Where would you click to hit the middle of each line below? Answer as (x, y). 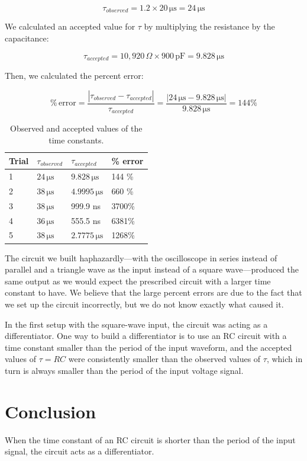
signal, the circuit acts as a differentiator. (80, 451)
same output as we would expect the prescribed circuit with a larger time (138, 281)
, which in (285, 359)
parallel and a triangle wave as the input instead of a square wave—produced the (152, 269)
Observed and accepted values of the (76, 128)
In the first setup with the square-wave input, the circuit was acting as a (136, 324)
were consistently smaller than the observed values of (164, 359)
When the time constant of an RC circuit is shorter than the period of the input (150, 439)
